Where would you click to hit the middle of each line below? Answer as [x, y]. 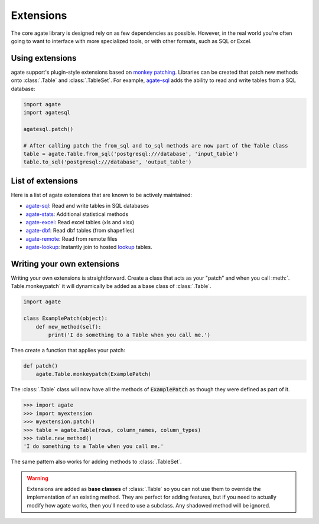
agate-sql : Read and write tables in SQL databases [87, 206]
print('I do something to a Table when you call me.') [129, 335]
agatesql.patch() [48, 129]
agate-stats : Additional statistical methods [77, 214]
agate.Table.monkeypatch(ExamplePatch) [94, 374]
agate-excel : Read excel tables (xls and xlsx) [80, 222]
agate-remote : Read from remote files [72, 238]
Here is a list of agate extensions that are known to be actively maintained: [101, 195]
